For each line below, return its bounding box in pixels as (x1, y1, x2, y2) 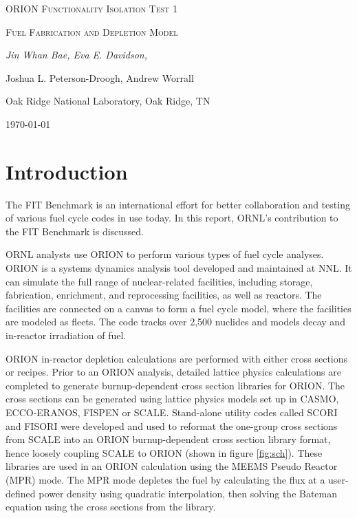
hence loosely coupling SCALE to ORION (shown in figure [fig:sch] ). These (6, 445, 323, 460)
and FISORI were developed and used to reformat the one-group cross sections (6, 418, 338, 433)
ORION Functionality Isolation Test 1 (6, 1, 177, 15)
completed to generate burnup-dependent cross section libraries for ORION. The (6, 378, 345, 392)
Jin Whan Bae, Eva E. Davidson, (6, 47, 148, 62)
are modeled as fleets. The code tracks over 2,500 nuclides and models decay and (6, 314, 345, 329)
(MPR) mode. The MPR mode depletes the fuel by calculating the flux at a (6, 472, 325, 486)
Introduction (6, 157, 128, 185)
